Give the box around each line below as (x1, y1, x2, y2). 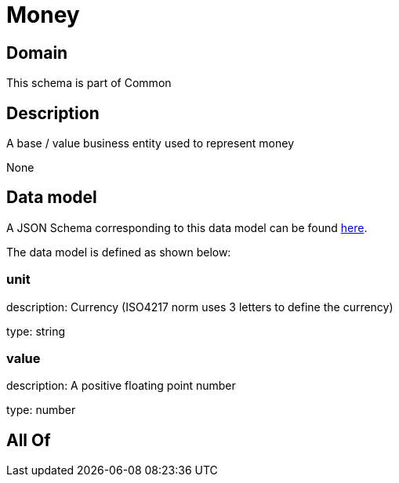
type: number (6, 403, 76, 417)
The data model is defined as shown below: (6, 245, 231, 259)
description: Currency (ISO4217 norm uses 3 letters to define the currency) (6, 300, 394, 314)
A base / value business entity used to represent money (6, 136, 295, 151)
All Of (6, 430, 51, 450)
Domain (6, 42, 68, 63)
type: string (6, 324, 66, 338)
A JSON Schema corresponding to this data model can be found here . (6, 220, 368, 234)
